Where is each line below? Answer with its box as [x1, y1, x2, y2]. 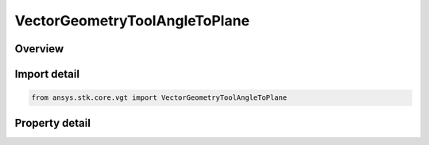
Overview [14, 42, 64, 55]
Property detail [14, 116, 91, 130]
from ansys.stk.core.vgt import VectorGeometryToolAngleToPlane [31, 93, 288, 102]
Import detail [14, 67, 79, 81]
